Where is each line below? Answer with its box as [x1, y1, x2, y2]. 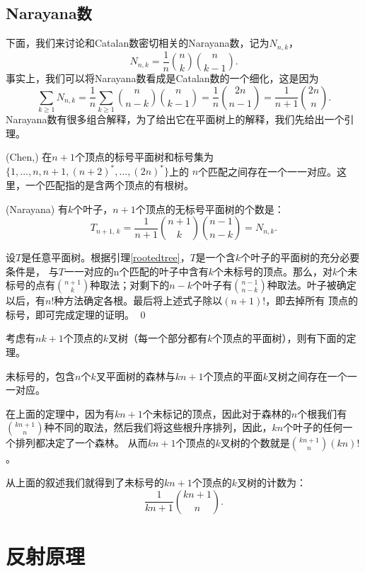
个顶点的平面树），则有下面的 [212, 331, 347, 345]
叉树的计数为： [237, 475, 307, 490]
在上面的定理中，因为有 [6, 406, 115, 421]
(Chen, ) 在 [6, 149, 52, 164]
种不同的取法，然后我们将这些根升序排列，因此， [44, 420, 272, 435]
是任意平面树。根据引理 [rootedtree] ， [21, 250, 190, 265]
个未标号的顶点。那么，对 [213, 263, 332, 278]
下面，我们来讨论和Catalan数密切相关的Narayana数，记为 [6, 35, 270, 50]
